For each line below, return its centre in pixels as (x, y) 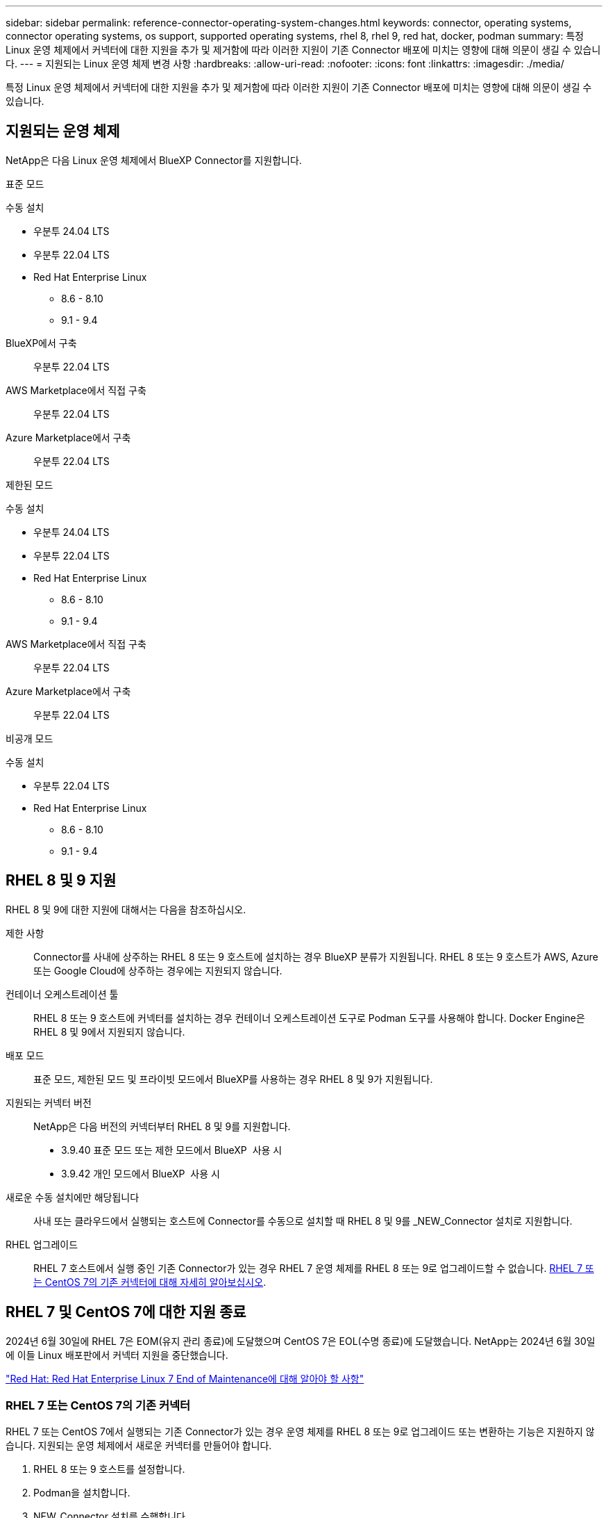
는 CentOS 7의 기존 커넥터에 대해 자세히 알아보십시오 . (150, 1282)
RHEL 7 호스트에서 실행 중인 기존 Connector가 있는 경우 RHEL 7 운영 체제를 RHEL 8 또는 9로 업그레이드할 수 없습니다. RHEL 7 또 (314, 1268)
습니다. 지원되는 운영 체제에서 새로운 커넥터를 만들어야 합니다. (139, 1446)
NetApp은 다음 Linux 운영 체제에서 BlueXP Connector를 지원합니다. (154, 160)
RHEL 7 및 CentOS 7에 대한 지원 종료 (126, 1312)
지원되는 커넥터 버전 (49, 1102)
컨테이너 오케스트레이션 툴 (62, 994)
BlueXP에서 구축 (41, 343)
